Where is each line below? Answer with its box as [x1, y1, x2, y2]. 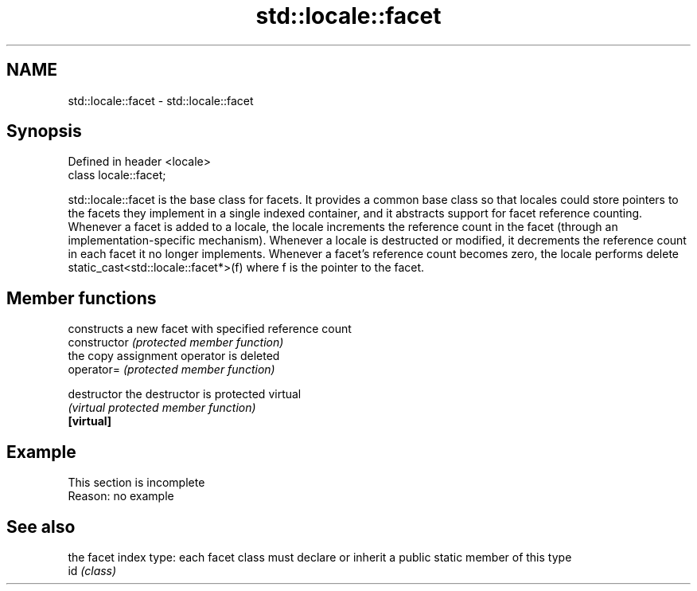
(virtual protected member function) [68, 401, 256, 415]
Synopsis [6, 121, 82, 142]
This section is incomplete [68, 476, 205, 490]
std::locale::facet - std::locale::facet [68, 93, 254, 108]
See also [6, 516, 76, 537]
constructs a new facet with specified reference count [68, 322, 352, 336]
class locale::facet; [68, 168, 166, 182]
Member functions [6, 288, 157, 308]
